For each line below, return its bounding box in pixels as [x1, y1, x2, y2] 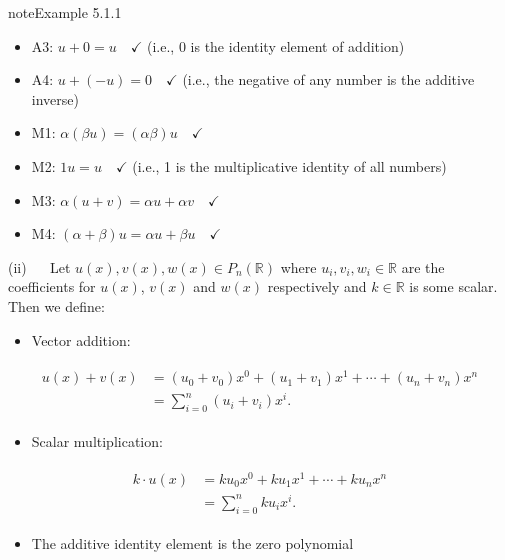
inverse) [31, 88, 79, 109]
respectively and [267, 276, 367, 297]
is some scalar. [409, 276, 498, 297]
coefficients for [8, 276, 96, 297]
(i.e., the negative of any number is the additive [182, 69, 475, 90]
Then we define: [8, 295, 105, 316]
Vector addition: [31, 329, 131, 350]
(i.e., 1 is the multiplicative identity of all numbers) [132, 155, 447, 176]
